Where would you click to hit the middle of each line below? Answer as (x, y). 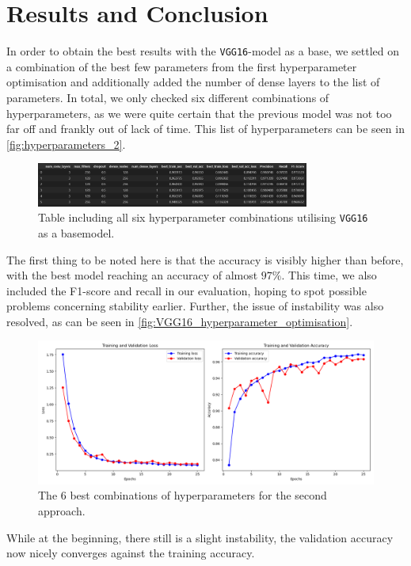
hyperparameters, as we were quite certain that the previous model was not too (199, 113)
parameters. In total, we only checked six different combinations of (168, 97)
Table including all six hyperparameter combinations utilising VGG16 (203, 217)
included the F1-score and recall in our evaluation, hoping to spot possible (186, 290)
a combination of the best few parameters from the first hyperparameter (182, 66)
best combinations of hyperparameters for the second (198, 495)
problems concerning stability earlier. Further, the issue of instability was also (195, 306)
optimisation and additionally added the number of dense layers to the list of (193, 82)
